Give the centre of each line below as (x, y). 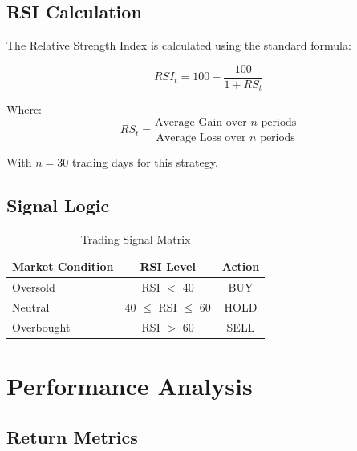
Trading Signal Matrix (136, 238)
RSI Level (168, 266)
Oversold (34, 287)
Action (241, 266)
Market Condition (63, 266)
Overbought (41, 326)
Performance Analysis (130, 386)
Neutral (31, 307)
